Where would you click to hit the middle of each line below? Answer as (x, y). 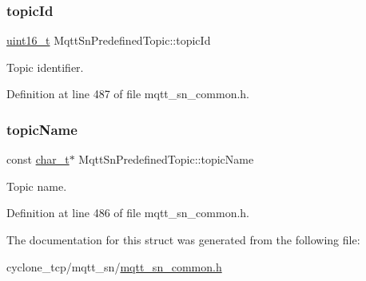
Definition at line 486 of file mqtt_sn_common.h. (128, 213)
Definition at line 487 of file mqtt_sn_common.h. (128, 94)
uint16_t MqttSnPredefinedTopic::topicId (109, 40)
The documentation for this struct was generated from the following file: (183, 239)
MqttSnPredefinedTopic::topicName (166, 159)
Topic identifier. (45, 67)
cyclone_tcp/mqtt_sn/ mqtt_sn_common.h (114, 266)
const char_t (38, 159)
